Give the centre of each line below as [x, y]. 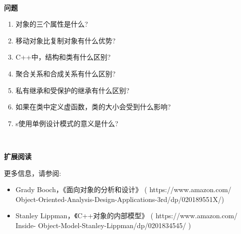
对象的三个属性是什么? [52, 24]
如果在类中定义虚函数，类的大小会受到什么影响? [93, 107]
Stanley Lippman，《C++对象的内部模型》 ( [85, 216]
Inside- [26, 225]
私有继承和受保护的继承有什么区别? [72, 90]
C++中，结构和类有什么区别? [63, 57]
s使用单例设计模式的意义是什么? [67, 123]
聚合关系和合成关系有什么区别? [66, 73]
